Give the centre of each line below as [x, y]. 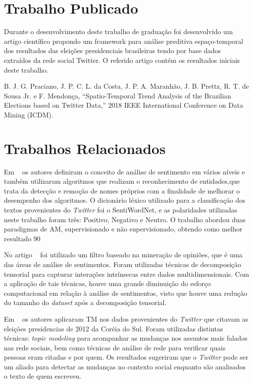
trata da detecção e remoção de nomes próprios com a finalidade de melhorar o [122, 190]
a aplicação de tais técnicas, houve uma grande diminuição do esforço [107, 283]
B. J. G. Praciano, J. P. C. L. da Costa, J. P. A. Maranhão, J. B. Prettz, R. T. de [126, 86]
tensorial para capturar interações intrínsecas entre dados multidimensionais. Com [126, 274]
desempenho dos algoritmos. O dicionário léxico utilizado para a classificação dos [125, 200]
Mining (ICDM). [29, 114]
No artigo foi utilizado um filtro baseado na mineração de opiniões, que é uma [123, 255]
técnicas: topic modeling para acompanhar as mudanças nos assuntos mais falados [126, 338]
